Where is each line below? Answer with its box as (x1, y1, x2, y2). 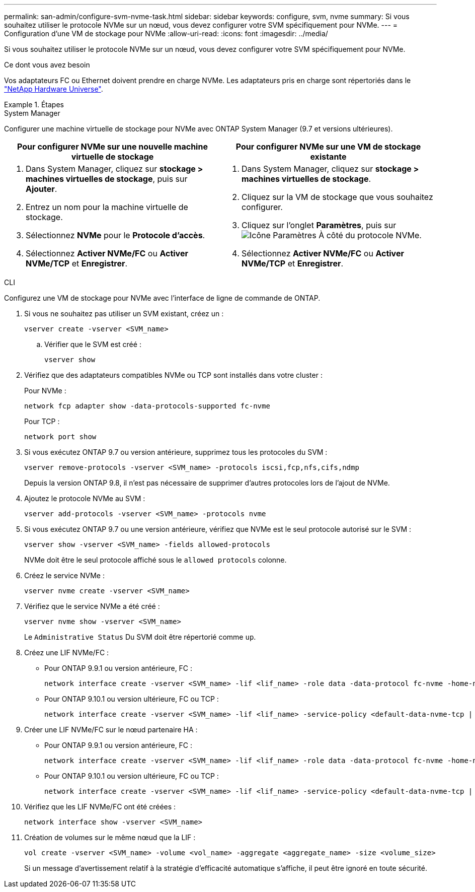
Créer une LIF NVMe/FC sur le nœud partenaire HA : (24, 725, 198, 734)
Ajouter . (26, 184, 57, 194)
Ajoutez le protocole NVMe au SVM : (24, 494, 145, 503)
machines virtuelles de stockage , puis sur (26, 174, 188, 184)
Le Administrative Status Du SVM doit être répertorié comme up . (24, 633, 256, 641)
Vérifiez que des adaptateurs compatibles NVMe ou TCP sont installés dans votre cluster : (24, 371, 323, 379)
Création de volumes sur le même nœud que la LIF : (24, 833, 196, 842)
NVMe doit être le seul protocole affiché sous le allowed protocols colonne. (24, 556, 287, 564)
